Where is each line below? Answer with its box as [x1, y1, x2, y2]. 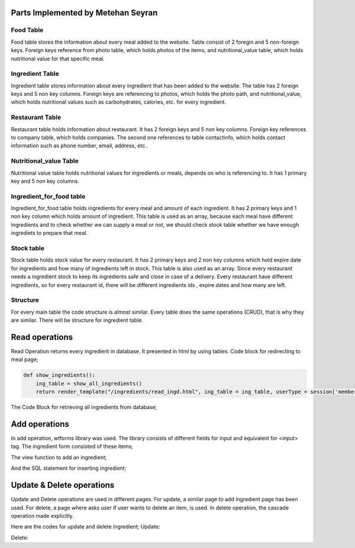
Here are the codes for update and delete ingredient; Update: [11, 523, 160, 530]
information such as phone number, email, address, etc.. [11, 142, 149, 149]
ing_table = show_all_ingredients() [35, 380, 142, 387]
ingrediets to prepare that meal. [11, 230, 88, 237]
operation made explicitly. [11, 512, 74, 519]
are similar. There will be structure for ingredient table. [11, 317, 143, 324]
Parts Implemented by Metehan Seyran [11, 8, 158, 18]
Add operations [11, 419, 69, 429]
